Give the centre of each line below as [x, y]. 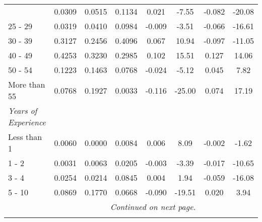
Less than [25, 137]
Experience [27, 122]
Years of [23, 110]
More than [27, 84]
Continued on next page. [153, 207]
